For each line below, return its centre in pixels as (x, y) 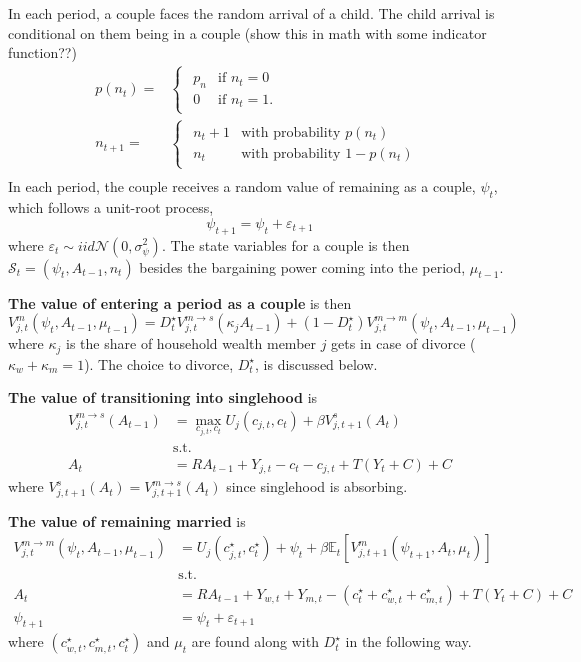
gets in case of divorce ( (403, 343)
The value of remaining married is (127, 520)
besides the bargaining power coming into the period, (302, 266)
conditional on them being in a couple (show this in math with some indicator (247, 32)
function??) (42, 52)
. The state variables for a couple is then (285, 244)
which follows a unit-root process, (111, 207)
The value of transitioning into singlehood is (163, 397)
